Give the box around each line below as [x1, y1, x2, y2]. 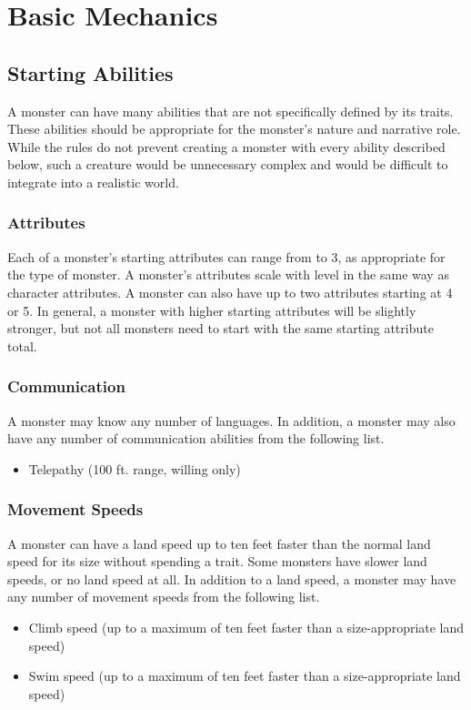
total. [7, 336, 37, 355]
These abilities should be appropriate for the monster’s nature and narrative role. [7, 119, 461, 138]
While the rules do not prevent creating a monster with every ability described [7, 137, 446, 156]
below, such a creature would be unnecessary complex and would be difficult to [7, 155, 448, 174]
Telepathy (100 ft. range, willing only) [28, 459, 241, 478]
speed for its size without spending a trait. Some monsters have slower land [7, 552, 427, 571]
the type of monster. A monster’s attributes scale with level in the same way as [7, 265, 449, 284]
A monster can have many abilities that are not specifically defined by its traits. [7, 101, 454, 120]
